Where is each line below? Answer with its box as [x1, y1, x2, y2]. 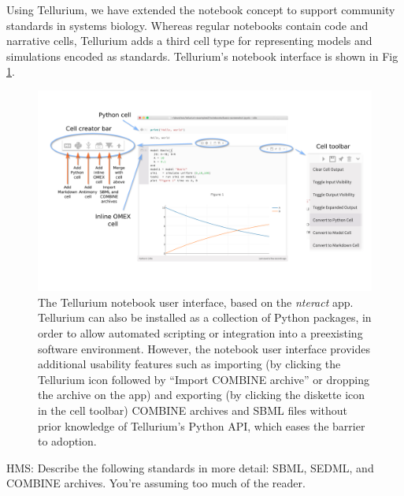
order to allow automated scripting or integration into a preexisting [38, 324, 363, 341]
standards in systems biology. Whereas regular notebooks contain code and [6, 17, 369, 33]
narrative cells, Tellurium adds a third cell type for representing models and [6, 32, 372, 49]
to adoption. [38, 433, 97, 449]
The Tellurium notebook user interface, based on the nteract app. [38, 293, 354, 310]
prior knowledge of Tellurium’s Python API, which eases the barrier [38, 417, 365, 434]
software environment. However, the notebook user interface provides [38, 340, 371, 356]
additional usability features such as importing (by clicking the [38, 356, 341, 372]
